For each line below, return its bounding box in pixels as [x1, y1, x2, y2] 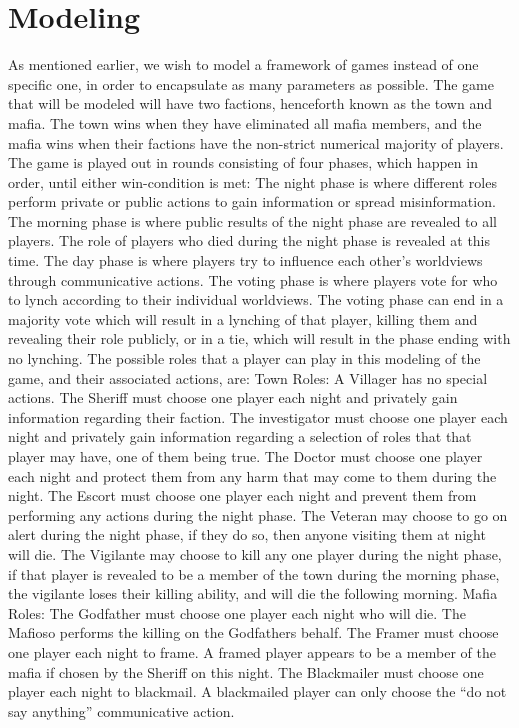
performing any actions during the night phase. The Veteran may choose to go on [8, 504, 508, 525]
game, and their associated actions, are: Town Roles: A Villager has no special [8, 367, 488, 388]
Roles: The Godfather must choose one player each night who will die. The [8, 602, 466, 623]
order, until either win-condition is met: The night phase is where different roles [8, 171, 497, 192]
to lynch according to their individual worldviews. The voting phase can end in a [8, 289, 504, 310]
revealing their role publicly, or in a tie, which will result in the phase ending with [8, 328, 511, 349]
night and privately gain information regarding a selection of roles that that [8, 426, 472, 447]
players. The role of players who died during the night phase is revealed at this [8, 230, 491, 251]
